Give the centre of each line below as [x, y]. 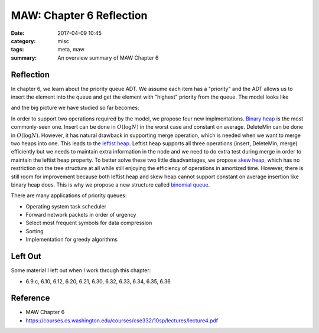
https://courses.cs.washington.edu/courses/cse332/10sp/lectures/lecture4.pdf [122, 320]
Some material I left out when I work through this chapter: [81, 270]
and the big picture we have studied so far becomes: [75, 108]
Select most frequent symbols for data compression [89, 223]
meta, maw [71, 50]
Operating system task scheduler [66, 206]
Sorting [35, 231]
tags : [17, 50]
